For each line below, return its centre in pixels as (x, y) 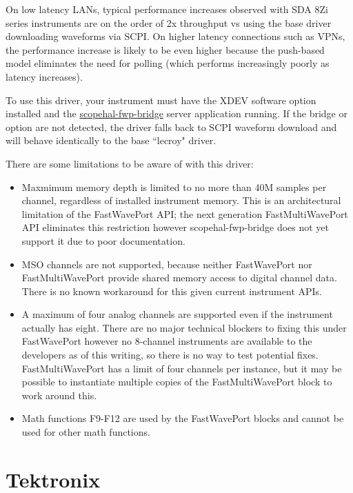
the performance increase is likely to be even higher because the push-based (165, 49)
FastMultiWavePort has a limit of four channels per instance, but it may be (182, 368)
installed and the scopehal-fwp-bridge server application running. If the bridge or (176, 113)
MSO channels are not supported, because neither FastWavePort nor (167, 264)
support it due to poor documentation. (103, 240)
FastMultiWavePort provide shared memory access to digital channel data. (179, 278)
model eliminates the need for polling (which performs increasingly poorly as (168, 63)
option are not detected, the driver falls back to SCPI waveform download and (171, 127)
